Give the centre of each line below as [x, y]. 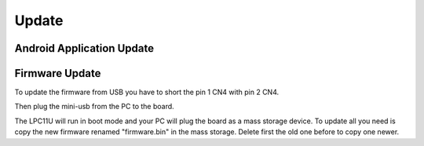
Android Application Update [84, 48]
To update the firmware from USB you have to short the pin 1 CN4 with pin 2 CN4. [147, 92]
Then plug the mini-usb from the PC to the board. [94, 107]
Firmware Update [58, 73]
